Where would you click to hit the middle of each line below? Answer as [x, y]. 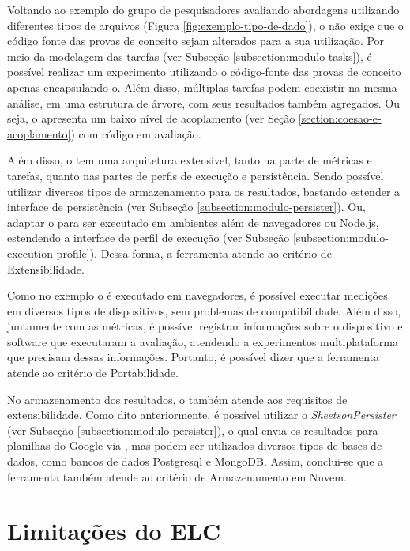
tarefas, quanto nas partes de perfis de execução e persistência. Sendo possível [196, 175]
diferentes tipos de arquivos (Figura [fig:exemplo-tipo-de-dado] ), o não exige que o [205, 25]
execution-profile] [49, 253]
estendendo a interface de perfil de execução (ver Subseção [149, 238]
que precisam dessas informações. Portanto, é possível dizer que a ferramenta [194, 357]
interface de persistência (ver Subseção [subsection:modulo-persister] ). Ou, [186, 207]
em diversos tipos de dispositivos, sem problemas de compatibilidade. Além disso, [204, 310]
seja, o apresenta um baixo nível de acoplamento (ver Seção [151, 118]
